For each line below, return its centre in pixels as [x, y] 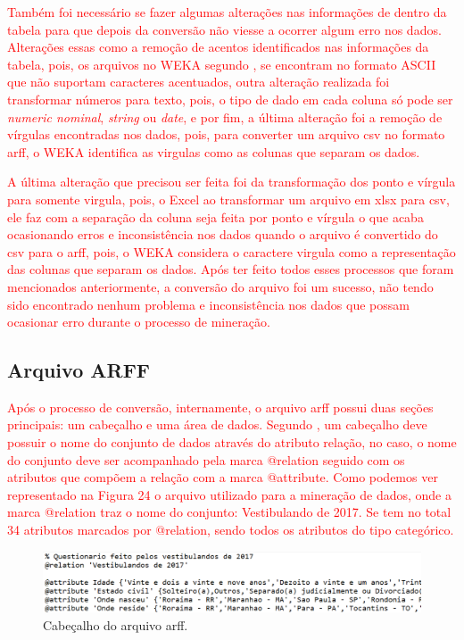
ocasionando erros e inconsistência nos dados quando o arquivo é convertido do [223, 234]
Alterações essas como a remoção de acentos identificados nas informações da [218, 47]
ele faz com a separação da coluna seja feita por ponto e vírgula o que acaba [215, 216]
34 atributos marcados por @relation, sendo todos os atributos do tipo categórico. [231, 530]
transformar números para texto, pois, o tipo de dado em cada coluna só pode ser [230, 99]
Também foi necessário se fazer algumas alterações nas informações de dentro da [227, 12]
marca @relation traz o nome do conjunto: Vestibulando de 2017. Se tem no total [229, 512]
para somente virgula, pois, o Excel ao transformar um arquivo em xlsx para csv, [228, 199]
